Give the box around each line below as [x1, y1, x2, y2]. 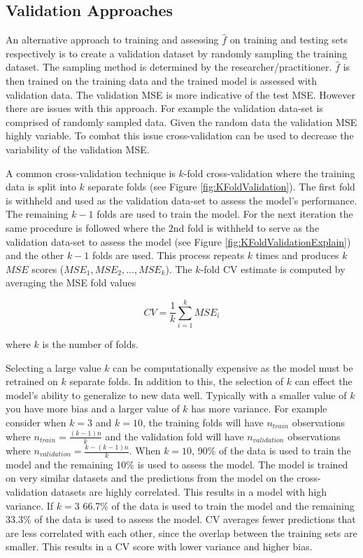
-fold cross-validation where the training [183, 165, 355, 180]
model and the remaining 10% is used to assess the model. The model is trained [6, 456, 348, 471]
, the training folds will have [142, 414, 264, 429]
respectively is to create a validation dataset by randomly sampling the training [6, 46, 348, 60]
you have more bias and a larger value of [6, 401, 180, 416]
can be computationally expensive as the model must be [113, 360, 353, 375]
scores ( [31, 261, 64, 276]
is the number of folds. [42, 337, 138, 351]
